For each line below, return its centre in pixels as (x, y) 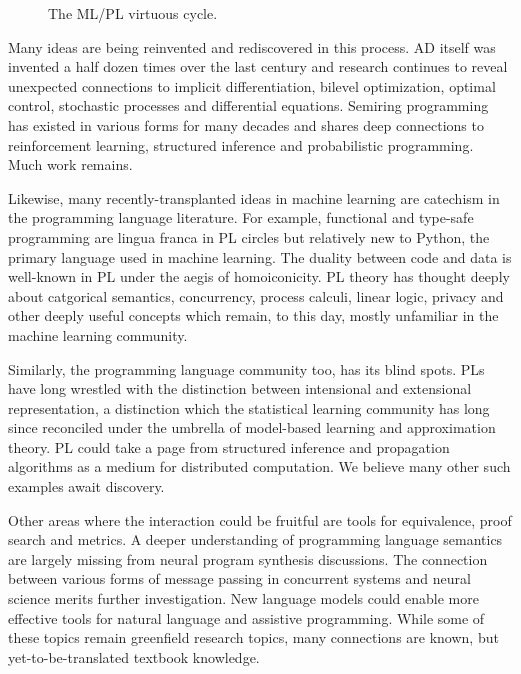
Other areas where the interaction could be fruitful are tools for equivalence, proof (260, 519)
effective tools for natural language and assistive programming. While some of (246, 617)
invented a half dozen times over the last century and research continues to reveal (258, 66)
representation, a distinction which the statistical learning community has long (249, 407)
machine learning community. (98, 334)
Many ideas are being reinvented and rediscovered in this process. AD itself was (252, 46)
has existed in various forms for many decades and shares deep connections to (246, 124)
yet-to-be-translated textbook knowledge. (134, 656)
